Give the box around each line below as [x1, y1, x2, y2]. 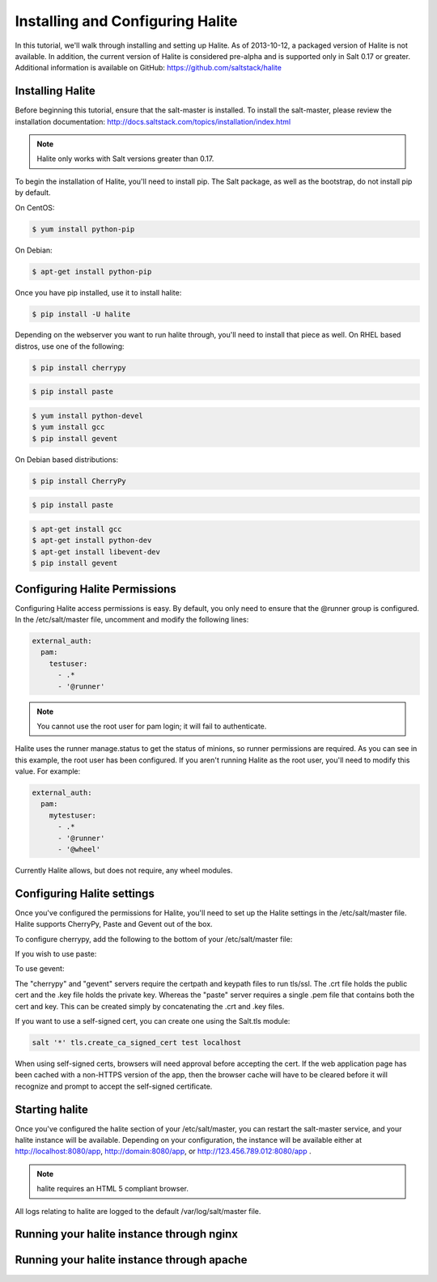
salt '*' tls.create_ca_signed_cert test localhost [32, 1038, 242, 1047]
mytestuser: [49, 810, 97, 820]
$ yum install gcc [32, 422, 105, 432]
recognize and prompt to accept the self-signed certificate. [15, 1081, 213, 1091]
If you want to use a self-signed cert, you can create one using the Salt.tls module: [15, 1017, 291, 1026]
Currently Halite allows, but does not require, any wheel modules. [15, 866, 233, 875]
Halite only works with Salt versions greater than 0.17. [36, 154, 214, 163]
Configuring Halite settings [15, 886, 155, 900]
